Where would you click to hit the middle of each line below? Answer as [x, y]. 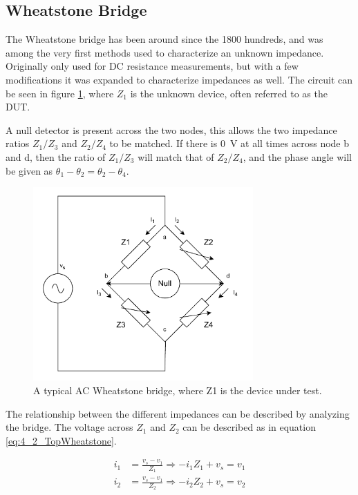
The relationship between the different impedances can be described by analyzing [178, 413]
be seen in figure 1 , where [60, 93]
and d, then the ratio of [56, 156]
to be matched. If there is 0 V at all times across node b [229, 143]
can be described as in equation [249, 427]
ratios [18, 143]
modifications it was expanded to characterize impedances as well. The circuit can [179, 79]
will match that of [176, 156]
